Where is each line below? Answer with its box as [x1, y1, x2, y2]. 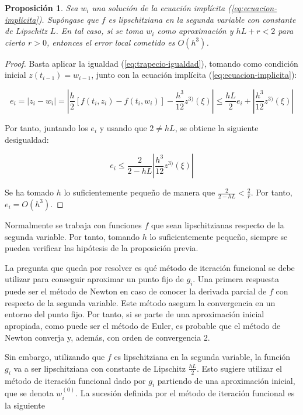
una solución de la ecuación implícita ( [92, 2, 231, 13]
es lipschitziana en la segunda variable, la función [114, 351, 291, 363]
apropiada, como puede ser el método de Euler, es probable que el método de [5, 319, 281, 331]
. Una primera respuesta [193, 273, 279, 285]
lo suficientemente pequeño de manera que [64, 186, 215, 198]
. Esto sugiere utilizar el [197, 362, 282, 374]
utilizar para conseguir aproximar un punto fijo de [5, 273, 184, 285]
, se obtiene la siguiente [175, 121, 259, 133]
